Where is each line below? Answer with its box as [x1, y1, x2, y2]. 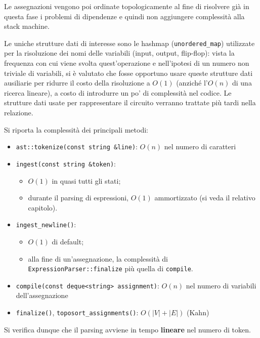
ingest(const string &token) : [16, 158, 116, 168]
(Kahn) [187, 307, 209, 318]
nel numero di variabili [186, 280, 256, 290]
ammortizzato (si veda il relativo [154, 192, 255, 203]
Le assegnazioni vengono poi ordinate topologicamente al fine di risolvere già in [4, 1, 249, 11]
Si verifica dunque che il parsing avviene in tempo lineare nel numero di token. [4, 324, 251, 334]
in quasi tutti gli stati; [52, 175, 121, 186]
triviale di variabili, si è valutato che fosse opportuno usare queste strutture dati [4, 67, 253, 78]
